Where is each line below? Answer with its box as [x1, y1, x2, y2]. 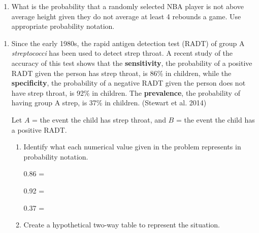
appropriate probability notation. [11, 21, 115, 31]
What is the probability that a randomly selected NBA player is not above [11, 1, 244, 11]
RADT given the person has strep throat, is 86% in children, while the [11, 67, 232, 78]
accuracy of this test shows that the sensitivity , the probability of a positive [11, 57, 252, 68]
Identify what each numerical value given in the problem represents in [23, 141, 241, 152]
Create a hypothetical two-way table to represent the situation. [23, 219, 220, 230]
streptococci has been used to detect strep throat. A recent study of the [11, 48, 233, 58]
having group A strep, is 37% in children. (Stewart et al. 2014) [11, 97, 207, 108]
